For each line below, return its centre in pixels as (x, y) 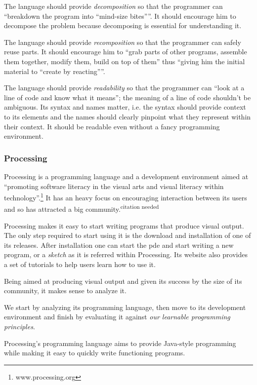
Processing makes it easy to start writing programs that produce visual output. (124, 225)
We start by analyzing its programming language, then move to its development (125, 307)
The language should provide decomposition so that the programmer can (113, 6)
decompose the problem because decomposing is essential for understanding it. (123, 25)
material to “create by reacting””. (55, 71)
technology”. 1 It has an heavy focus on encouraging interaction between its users (126, 197)
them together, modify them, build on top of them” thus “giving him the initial (125, 61)
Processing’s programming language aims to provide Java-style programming (120, 343)
